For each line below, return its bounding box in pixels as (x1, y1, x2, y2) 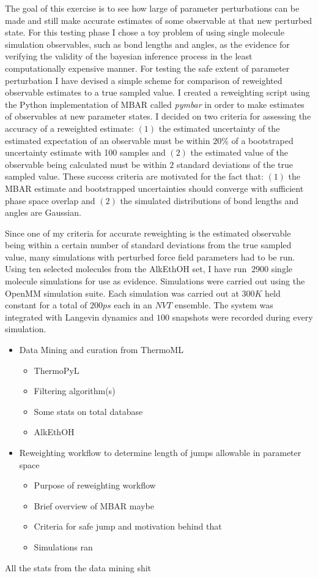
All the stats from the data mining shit (5, 561, 152, 574)
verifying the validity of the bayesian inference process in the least (5, 50, 253, 63)
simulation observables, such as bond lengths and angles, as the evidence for (5, 37, 290, 50)
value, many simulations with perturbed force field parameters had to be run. (5, 250, 295, 263)
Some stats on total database (34, 405, 143, 417)
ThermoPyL (34, 363, 79, 376)
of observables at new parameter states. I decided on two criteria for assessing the (5, 110, 311, 123)
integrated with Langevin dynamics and (5, 310, 154, 323)
